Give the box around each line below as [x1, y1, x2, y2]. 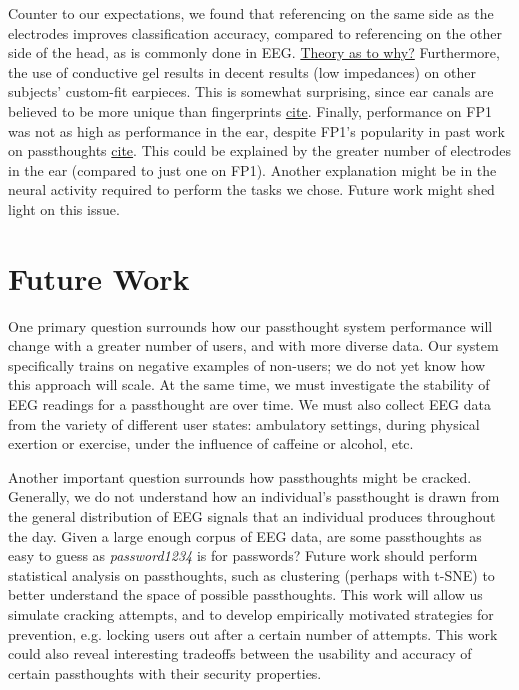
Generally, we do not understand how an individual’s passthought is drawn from [8, 486, 500, 507]
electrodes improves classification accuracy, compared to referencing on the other [8, 22, 503, 43]
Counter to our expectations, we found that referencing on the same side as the [8, 3, 494, 23]
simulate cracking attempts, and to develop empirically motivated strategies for [8, 603, 494, 624]
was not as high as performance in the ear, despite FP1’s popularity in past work [8, 120, 505, 141]
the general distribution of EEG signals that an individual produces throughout [8, 506, 496, 526]
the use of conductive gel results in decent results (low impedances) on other [8, 61, 476, 82]
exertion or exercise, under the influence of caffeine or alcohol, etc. [8, 433, 414, 454]
